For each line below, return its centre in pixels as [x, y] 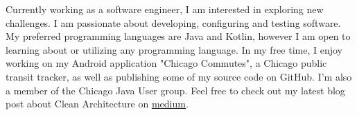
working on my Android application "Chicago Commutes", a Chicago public [166, 63]
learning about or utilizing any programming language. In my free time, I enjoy [174, 49]
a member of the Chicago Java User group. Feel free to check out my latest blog [175, 90]
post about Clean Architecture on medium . [97, 104]
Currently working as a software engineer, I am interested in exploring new [165, 9]
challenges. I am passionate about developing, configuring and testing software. [173, 22]
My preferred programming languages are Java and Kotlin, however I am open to [178, 36]
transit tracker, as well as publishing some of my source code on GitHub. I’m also [179, 76]
